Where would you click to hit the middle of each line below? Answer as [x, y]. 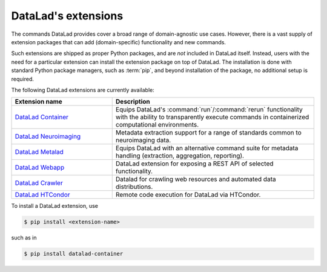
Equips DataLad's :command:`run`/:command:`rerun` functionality [209, 110]
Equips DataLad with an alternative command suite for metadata [207, 148]
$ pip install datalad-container [74, 254]
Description [133, 102]
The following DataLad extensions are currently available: [83, 90]
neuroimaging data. [143, 141]
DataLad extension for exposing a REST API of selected [194, 164]
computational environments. [157, 125]
